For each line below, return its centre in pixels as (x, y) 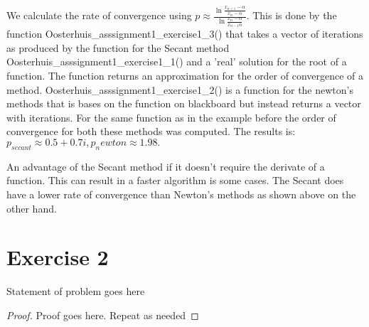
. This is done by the (292, 15)
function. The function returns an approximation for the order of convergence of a (185, 76)
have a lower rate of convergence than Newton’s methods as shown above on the (181, 194)
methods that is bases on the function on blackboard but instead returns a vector (184, 103)
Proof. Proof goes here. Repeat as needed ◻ (103, 315)
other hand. (32, 208)
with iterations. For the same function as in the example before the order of (171, 117)
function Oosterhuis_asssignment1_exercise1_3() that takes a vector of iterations (185, 34)
